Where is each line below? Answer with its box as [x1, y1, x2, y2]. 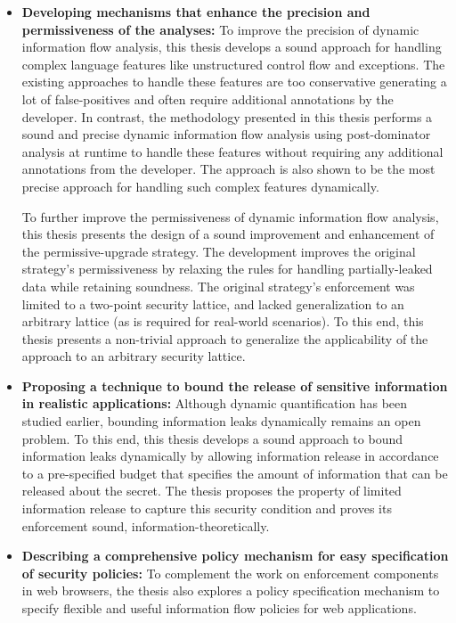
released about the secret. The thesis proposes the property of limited [21, 481, 402, 500]
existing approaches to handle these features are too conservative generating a [21, 72, 447, 91]
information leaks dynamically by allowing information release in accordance [21, 447, 439, 465]
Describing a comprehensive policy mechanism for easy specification [21, 546, 449, 565]
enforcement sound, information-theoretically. [21, 516, 270, 535]
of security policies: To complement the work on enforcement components [21, 563, 439, 582]
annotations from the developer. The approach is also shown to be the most [21, 160, 436, 178]
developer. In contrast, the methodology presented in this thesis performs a [21, 107, 433, 126]
